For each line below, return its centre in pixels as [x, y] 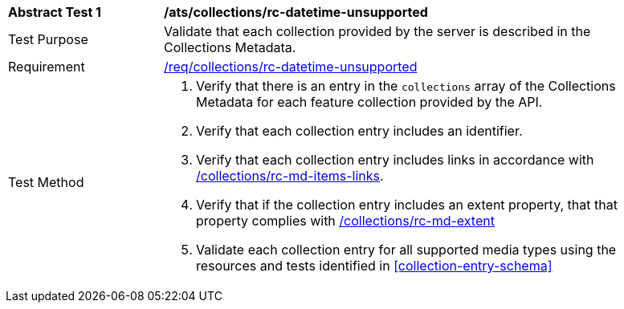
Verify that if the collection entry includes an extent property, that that [407, 205]
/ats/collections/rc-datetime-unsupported [296, 12]
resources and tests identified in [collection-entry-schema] [374, 266]
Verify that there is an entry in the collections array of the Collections [406, 86]
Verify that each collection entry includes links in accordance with [395, 160]
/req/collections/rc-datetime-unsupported [291, 67]
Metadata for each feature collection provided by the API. [369, 102]
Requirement [47, 67]
